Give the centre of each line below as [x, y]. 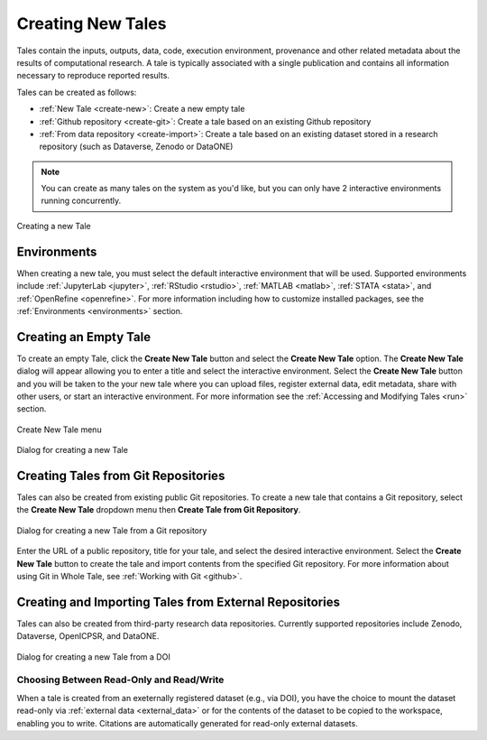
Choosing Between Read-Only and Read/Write [120, 680]
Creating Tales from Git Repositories [121, 475]
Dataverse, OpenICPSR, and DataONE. [88, 636]
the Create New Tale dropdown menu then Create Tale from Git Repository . [159, 510]
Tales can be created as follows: [77, 92]
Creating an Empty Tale [84, 337]
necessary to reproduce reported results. [93, 76]
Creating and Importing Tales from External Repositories [178, 601]
